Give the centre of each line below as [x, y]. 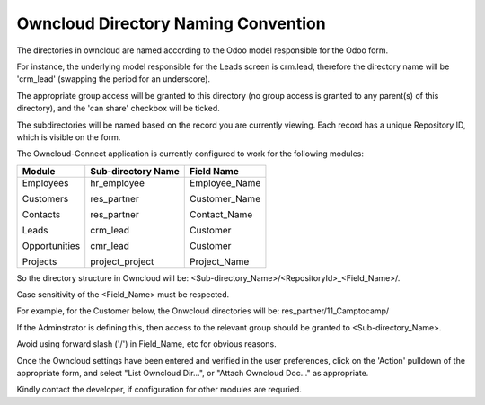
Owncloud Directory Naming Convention [172, 23]
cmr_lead [110, 245]
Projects [40, 261]
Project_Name [220, 261]
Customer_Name [225, 198]
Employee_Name [225, 182]
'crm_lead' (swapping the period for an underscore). [114, 79]
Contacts [41, 214]
